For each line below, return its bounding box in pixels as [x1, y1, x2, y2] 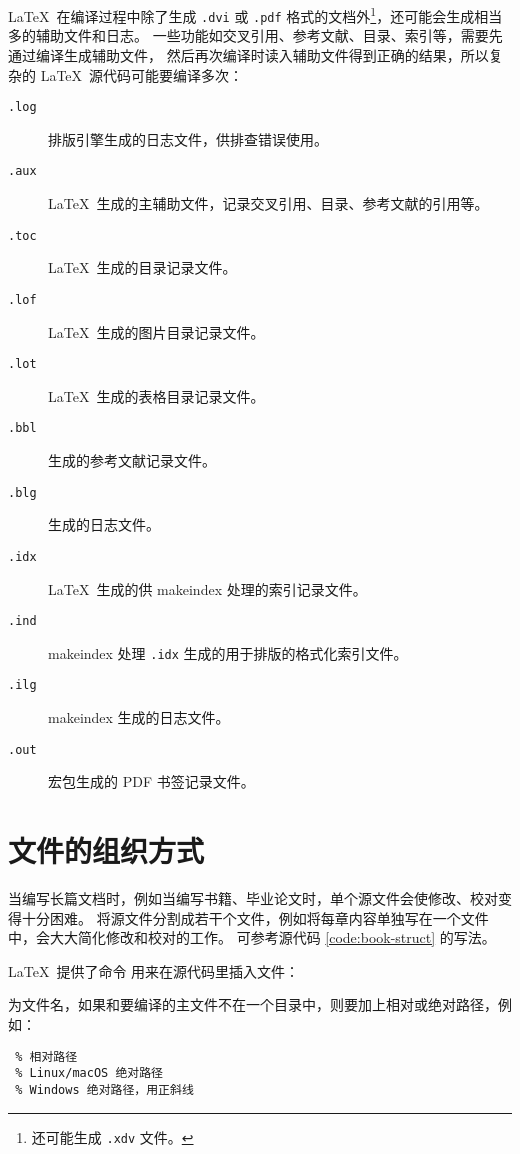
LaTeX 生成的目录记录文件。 [48, 257, 237, 278]
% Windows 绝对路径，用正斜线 [15, 1082, 194, 1097]
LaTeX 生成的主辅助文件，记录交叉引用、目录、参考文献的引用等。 [48, 193, 489, 213]
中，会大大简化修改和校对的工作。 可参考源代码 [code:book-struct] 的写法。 [8, 927, 496, 948]
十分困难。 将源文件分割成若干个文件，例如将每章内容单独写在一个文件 [21, 907, 489, 928]
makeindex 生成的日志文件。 [48, 707, 230, 728]
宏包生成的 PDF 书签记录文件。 [48, 771, 255, 792]
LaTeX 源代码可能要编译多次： [40, 64, 244, 85]
